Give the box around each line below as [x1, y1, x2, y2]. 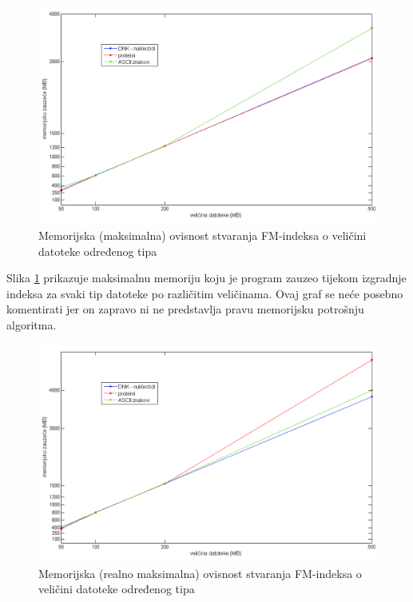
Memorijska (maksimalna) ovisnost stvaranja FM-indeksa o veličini [38, 227, 367, 244]
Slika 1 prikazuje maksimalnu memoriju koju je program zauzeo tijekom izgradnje [6, 269, 407, 286]
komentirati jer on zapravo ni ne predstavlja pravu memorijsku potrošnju [6, 301, 364, 317]
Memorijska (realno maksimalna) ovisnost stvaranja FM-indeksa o [38, 564, 362, 581]
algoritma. [6, 317, 57, 333]
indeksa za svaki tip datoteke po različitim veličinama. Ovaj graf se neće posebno [6, 285, 403, 301]
